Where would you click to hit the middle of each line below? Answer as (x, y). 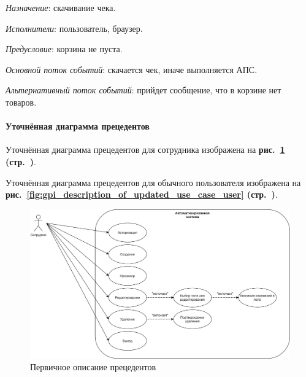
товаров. (21, 102)
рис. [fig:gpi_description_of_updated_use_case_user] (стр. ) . (142, 194)
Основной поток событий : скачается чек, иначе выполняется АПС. (132, 69)
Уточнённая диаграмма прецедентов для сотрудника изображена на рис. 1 (145, 150)
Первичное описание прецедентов (93, 367)
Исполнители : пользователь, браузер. (74, 28)
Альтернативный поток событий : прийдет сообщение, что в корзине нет (143, 90)
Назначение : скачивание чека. (61, 7)
